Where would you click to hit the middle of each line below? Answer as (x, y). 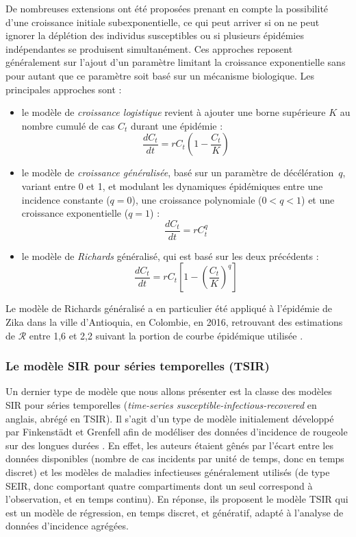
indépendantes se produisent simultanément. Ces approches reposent (149, 48)
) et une (318, 199)
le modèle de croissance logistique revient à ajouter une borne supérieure (174, 112)
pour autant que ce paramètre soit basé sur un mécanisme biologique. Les (160, 75)
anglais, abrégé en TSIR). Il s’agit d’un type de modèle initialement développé (170, 418)
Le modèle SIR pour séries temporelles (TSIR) (138, 366)
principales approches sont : (64, 89)
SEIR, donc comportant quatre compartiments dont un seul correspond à (159, 485)
